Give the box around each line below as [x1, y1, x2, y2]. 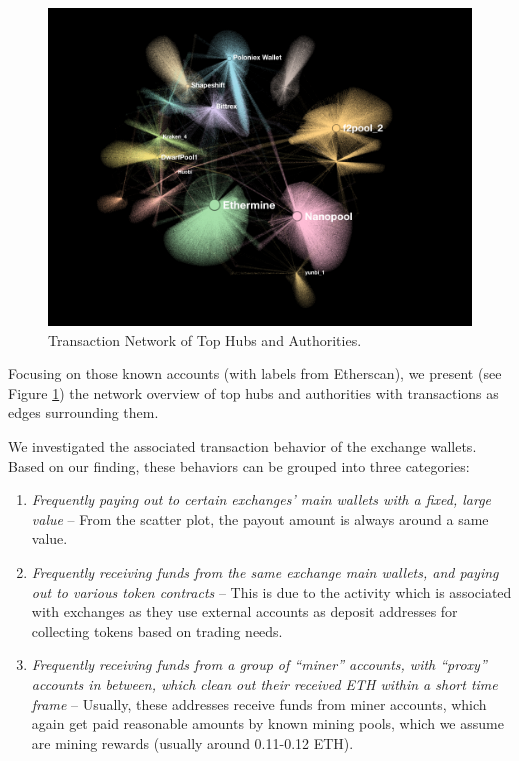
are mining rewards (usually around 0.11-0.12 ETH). [31, 732, 354, 753]
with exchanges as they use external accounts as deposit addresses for [31, 601, 458, 622]
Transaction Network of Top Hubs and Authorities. [48, 329, 362, 350]
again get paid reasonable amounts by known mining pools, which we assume [31, 713, 504, 734]
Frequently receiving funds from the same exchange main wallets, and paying [31, 561, 499, 582]
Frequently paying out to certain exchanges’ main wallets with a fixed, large [31, 489, 492, 510]
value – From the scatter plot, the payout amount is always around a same [31, 508, 489, 529]
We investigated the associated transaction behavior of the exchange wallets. [8, 435, 477, 456]
